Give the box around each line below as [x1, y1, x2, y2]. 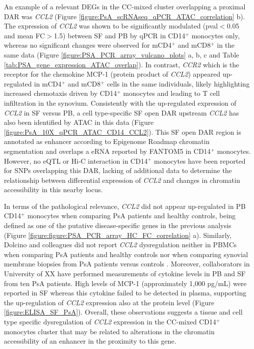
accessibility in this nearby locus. [4, 184, 103, 195]
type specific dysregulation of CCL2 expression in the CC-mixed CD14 [4, 317, 216, 326]
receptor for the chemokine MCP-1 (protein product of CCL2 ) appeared [4, 69, 221, 79]
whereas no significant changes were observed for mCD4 [4, 40, 172, 50]
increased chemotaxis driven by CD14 [4, 88, 117, 98]
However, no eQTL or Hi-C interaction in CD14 [4, 155, 148, 166]
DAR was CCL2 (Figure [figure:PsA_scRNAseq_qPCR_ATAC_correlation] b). [4, 11, 245, 21]
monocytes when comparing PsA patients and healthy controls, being [27, 210, 236, 221]
